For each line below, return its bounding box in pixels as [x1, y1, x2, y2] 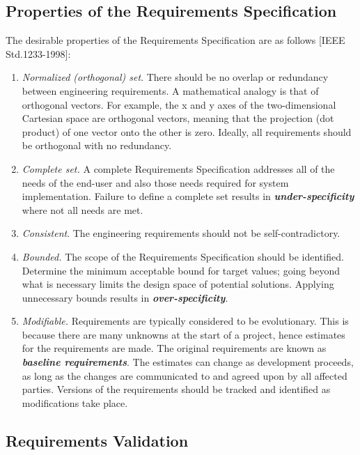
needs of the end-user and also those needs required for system [22, 175, 289, 190]
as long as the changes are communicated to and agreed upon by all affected [22, 368, 347, 383]
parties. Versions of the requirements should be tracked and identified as [22, 382, 331, 396]
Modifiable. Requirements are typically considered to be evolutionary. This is [22, 314, 349, 328]
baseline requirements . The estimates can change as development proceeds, [22, 355, 354, 369]
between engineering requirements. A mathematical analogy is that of [22, 83, 319, 98]
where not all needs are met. [22, 202, 143, 217]
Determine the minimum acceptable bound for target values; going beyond [22, 263, 340, 277]
